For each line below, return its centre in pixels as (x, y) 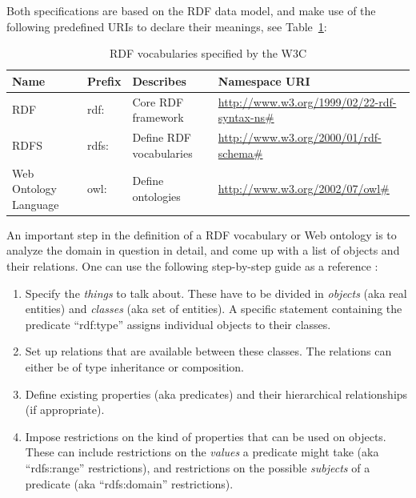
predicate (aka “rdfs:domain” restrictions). (129, 483)
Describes (159, 80)
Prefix (104, 80)
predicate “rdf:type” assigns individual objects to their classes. (178, 324)
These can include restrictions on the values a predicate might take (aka (202, 452)
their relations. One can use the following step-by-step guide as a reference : (192, 265)
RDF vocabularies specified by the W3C (208, 53)
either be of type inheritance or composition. (135, 366)
